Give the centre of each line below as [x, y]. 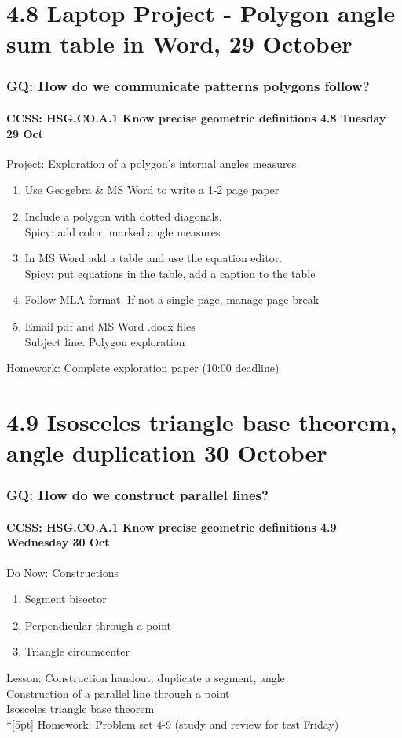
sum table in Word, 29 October [179, 44]
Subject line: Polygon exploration [105, 341]
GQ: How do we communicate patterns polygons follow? [188, 86]
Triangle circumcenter [77, 651]
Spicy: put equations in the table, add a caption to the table [170, 273]
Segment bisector [66, 599]
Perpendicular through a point [98, 625]
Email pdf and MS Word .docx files [110, 325]
